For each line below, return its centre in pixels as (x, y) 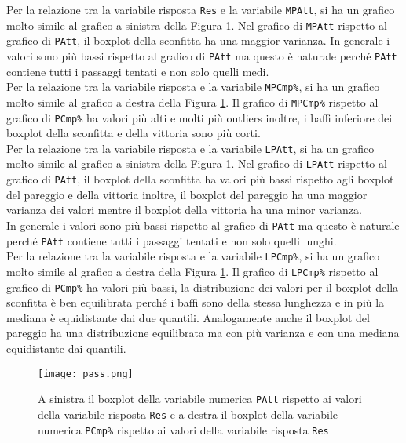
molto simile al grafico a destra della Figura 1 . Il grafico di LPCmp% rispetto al (192, 271)
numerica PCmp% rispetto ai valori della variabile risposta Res (183, 429)
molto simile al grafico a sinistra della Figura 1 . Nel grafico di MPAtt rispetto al (197, 25)
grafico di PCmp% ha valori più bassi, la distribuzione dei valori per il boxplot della (203, 287)
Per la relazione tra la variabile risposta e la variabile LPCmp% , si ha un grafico (193, 256)
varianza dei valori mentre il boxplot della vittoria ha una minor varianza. (184, 210)
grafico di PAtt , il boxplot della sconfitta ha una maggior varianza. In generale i (198, 40)
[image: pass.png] (86, 374)
